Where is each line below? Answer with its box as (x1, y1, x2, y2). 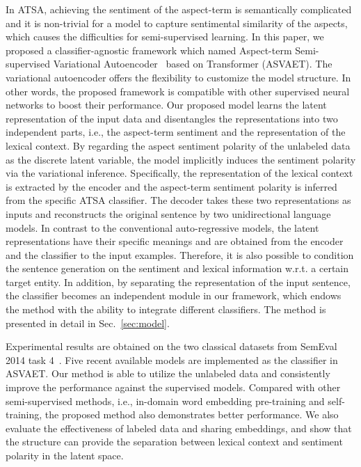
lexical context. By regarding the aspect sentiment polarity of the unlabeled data (6, 138, 351, 152)
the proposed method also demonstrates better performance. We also (45, 407, 339, 422)
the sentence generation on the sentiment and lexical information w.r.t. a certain (6, 261, 349, 276)
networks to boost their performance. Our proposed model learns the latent (6, 97, 327, 112)
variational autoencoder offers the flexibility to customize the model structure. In (6, 70, 351, 84)
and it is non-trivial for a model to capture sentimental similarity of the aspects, (6, 15, 348, 30)
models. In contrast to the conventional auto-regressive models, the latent (6, 220, 319, 235)
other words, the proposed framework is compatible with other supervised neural (6, 84, 350, 98)
